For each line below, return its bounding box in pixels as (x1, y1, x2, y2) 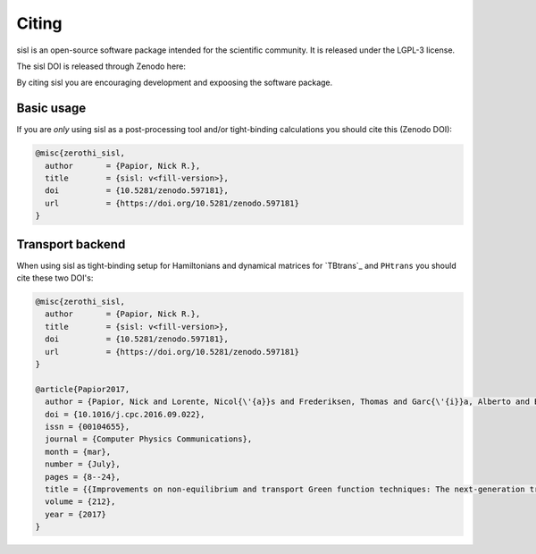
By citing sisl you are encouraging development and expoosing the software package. (16, 77, 333, 88)
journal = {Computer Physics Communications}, (45, 434, 253, 444)
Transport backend (16, 237, 126, 252)
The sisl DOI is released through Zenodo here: (16, 61, 187, 71)
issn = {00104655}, (45, 421, 130, 432)
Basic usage (16, 101, 87, 116)
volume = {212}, (45, 497, 116, 507)
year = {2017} (45, 509, 107, 519)
